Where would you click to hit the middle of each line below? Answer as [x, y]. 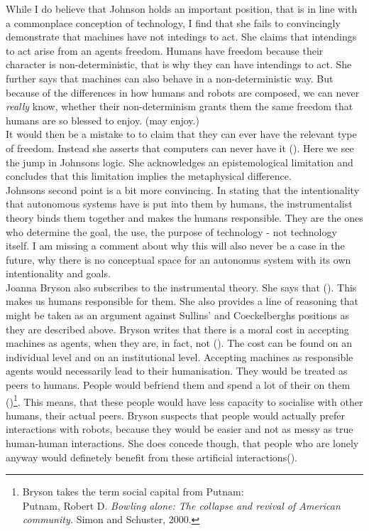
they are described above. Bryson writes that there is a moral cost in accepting [177, 329]
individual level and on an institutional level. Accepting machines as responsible [180, 356]
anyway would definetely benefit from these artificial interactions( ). [152, 457]
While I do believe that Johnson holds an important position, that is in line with [182, 9]
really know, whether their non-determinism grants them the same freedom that [180, 106]
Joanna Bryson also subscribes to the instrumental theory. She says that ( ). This [181, 287]
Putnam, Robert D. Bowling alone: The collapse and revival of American [181, 505]
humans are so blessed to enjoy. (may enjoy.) [103, 120]
